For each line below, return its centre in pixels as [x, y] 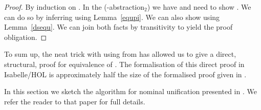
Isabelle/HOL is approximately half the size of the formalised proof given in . [125, 74]
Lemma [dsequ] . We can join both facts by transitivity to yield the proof [118, 27]
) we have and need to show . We [199, 7]
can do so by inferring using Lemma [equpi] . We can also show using [112, 17]
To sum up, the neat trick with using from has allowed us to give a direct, [120, 54]
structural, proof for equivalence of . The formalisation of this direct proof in [124, 64]
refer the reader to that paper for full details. [75, 101]
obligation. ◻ [26, 37]
